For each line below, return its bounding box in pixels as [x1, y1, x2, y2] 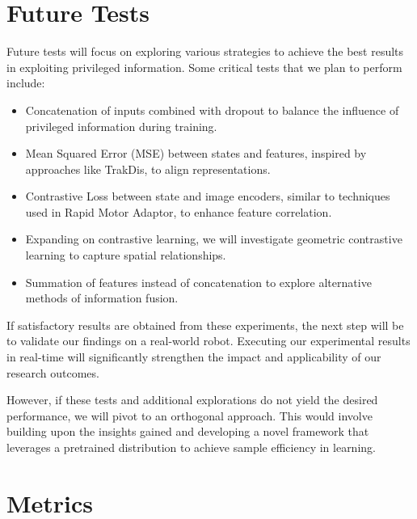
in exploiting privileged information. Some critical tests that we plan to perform [6, 58, 402, 75]
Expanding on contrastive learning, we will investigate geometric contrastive [25, 230, 402, 247]
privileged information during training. [25, 117, 217, 134]
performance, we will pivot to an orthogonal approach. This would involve [6, 407, 373, 424]
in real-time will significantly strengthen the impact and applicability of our [6, 348, 381, 365]
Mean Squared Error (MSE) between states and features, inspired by [25, 145, 367, 162]
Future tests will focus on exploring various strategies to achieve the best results [6, 43, 404, 60]
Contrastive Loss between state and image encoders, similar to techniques [25, 188, 390, 205]
